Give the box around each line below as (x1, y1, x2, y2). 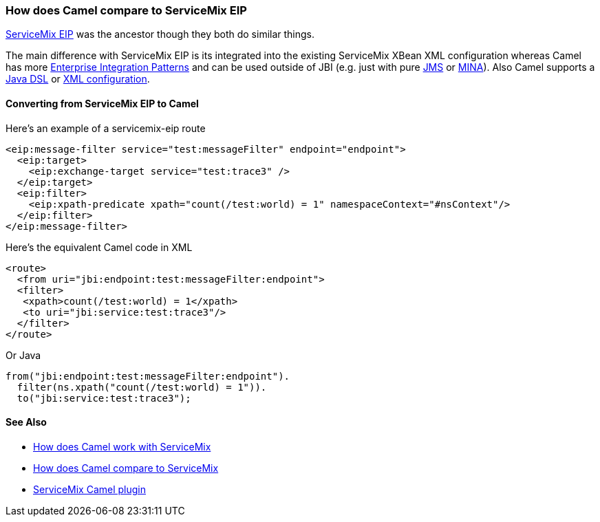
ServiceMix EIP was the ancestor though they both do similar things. (6, 28, 315, 41)
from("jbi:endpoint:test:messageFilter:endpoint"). (6, 370, 290, 382)
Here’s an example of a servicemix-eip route (6, 122, 206, 134)
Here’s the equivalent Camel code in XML (6, 241, 193, 253)
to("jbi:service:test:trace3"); (17, 392, 191, 404)
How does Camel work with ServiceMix (33, 440, 211, 453)
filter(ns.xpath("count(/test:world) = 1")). (17, 381, 267, 393)
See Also (6, 416, 47, 428)
